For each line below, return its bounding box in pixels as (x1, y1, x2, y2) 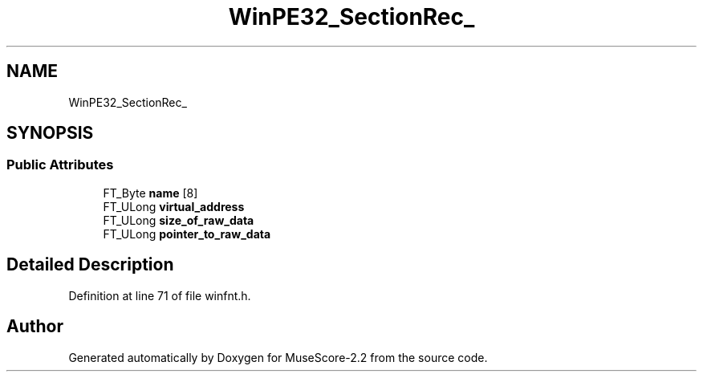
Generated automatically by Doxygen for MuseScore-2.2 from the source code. (68, 350, 488, 364)
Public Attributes (6, 156, 114, 173)
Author (6, 316, 63, 337)
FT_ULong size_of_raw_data (103, 213, 254, 227)
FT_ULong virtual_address (103, 199, 245, 213)
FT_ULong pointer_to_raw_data (103, 226, 271, 241)
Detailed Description (6, 254, 174, 275)
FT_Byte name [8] (103, 185, 198, 200)
